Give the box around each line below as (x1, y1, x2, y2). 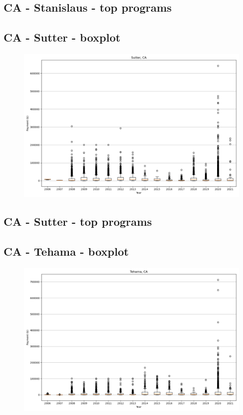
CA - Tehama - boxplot (4, 244, 129, 259)
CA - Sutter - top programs (4, 214, 152, 229)
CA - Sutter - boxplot (4, 29, 121, 45)
